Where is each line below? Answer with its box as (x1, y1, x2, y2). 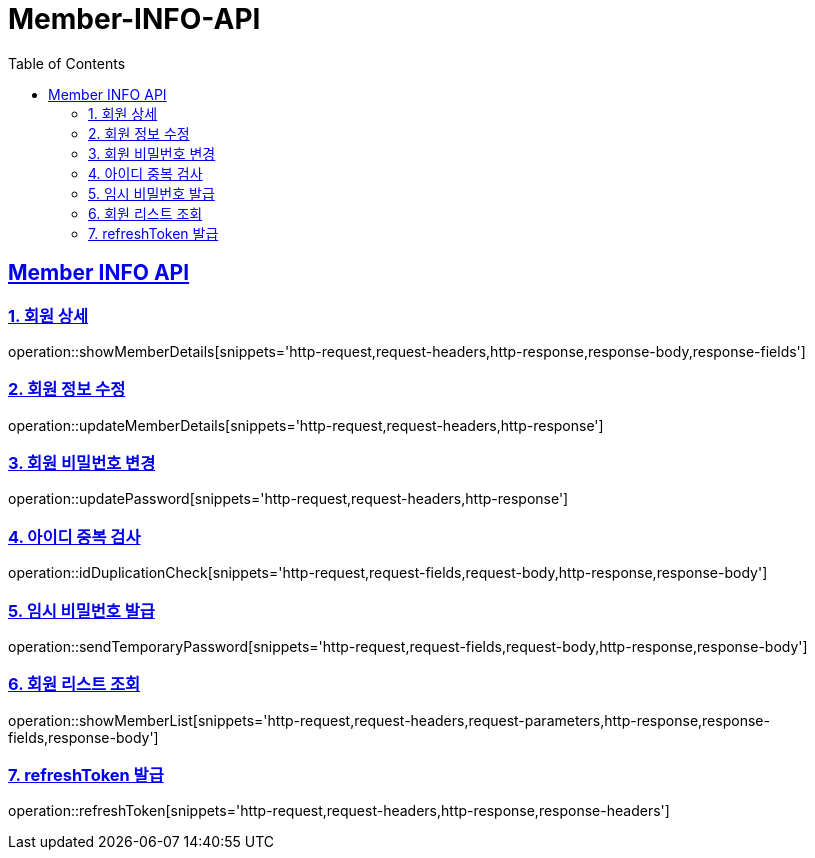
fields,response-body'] (8, 728, 159, 746)
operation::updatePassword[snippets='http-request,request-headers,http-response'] (8, 490, 569, 508)
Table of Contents (8, 54, 126, 72)
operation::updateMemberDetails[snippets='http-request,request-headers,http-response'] (8, 416, 604, 434)
